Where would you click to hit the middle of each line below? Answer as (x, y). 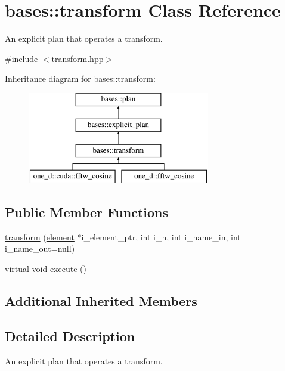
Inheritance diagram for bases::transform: (80, 78)
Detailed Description (70, 336)
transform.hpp (78, 58)
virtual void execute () (46, 269)
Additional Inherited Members (101, 301)
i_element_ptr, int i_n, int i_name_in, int (161, 236)
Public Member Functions (86, 212)
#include (21, 58)
